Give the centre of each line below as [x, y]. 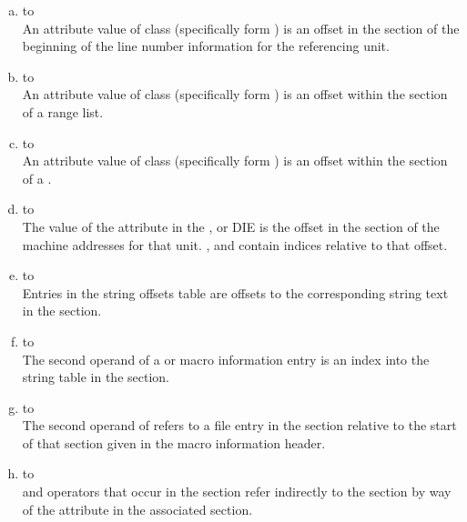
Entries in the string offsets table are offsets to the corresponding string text [235, 292]
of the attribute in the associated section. [137, 509]
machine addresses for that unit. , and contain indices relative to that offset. [235, 244]
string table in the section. [96, 377]
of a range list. [63, 111]
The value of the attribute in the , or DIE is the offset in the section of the [231, 226]
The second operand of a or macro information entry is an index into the [226, 359]
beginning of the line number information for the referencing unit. [206, 46]
